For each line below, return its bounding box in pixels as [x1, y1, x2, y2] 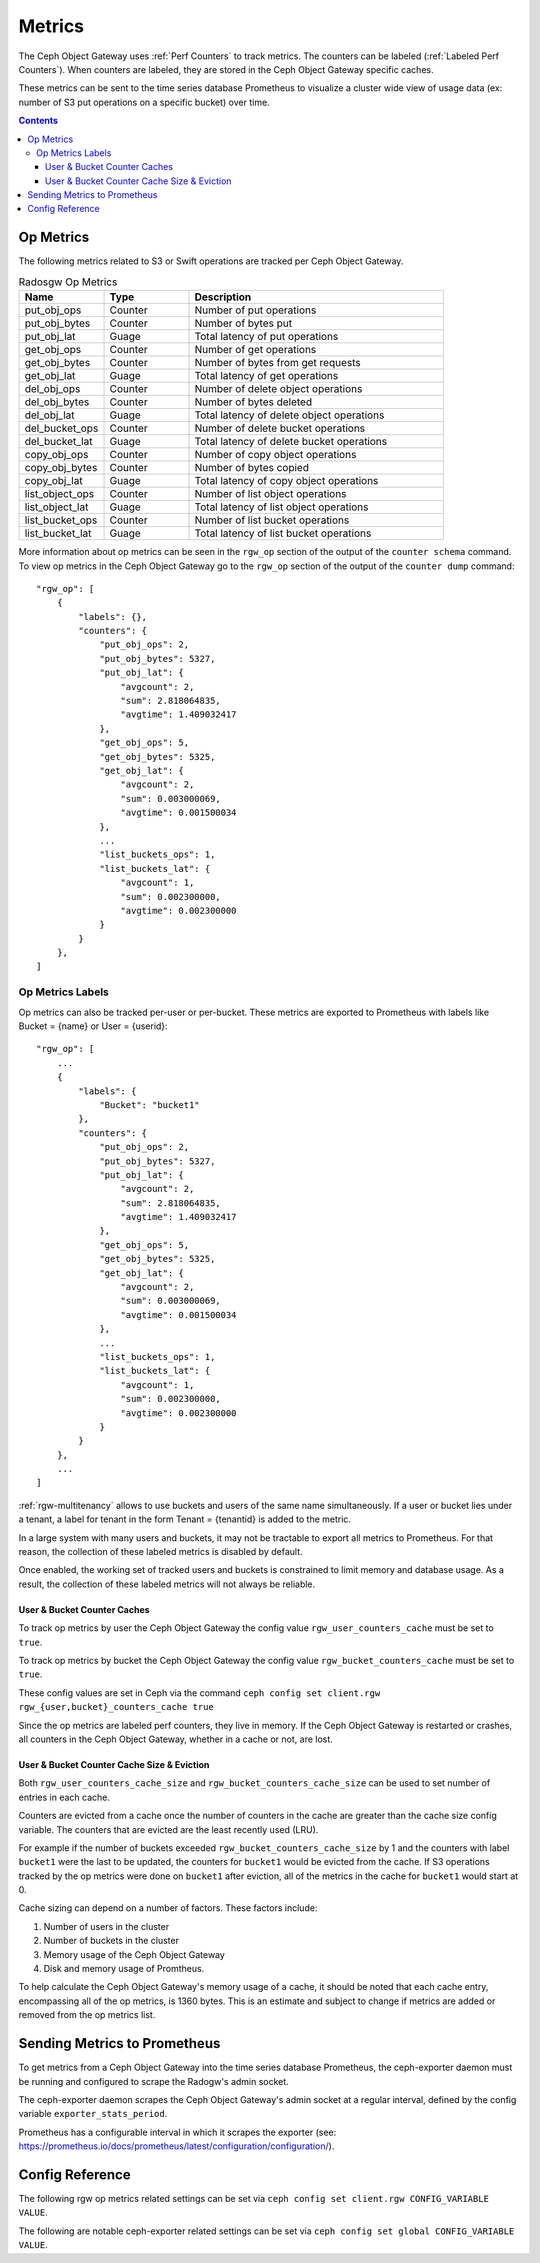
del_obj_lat [24, 408, 75, 422]
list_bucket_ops [24, 513, 98, 527]
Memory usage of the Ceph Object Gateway [43, 1948, 225, 1960]
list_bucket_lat [24, 526, 92, 540]
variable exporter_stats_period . [18, 2108, 168, 2120]
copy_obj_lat [24, 474, 84, 488]
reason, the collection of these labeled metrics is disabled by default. [18, 1546, 304, 1558]
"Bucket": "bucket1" [99, 1099, 200, 1110]
